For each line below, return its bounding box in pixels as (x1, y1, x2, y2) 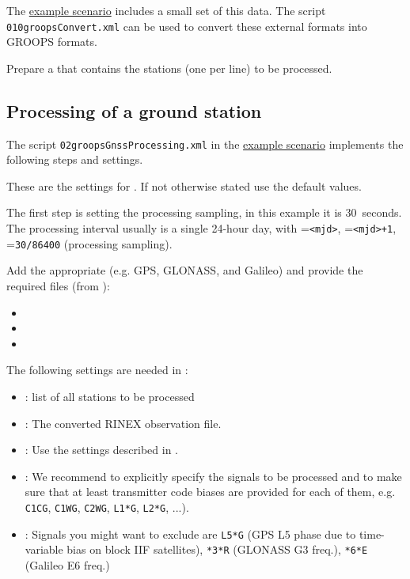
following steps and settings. (6, 151, 143, 168)
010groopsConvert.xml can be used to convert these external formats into (6, 17, 367, 34)
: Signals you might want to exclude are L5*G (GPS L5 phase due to (25, 525, 356, 542)
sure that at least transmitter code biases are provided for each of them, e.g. (25, 483, 396, 500)
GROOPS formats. (6, 33, 97, 50)
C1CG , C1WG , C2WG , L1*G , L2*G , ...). (25, 498, 189, 515)
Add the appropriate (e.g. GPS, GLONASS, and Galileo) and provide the (6, 262, 363, 278)
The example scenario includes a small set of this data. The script (6, 2, 326, 18)
